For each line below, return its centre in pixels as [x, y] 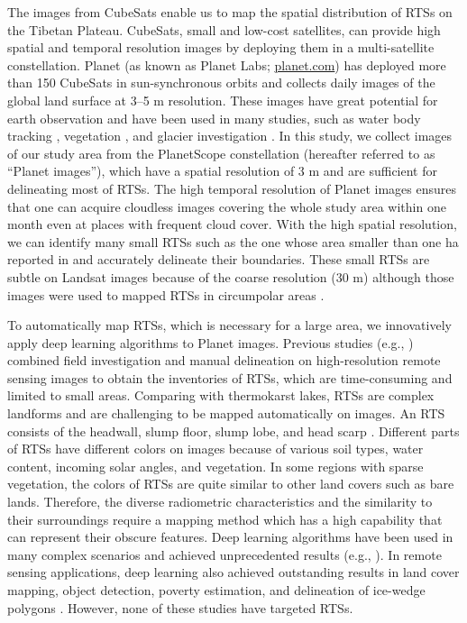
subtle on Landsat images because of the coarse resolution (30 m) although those [231, 276]
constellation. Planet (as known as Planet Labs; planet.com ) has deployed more [227, 64]
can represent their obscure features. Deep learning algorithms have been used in [230, 537]
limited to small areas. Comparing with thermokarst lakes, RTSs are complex [221, 395]
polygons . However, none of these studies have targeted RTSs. [180, 607]
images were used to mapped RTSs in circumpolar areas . [166, 294]
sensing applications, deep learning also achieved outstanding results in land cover [233, 572]
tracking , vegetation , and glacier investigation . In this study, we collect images [230, 136]
